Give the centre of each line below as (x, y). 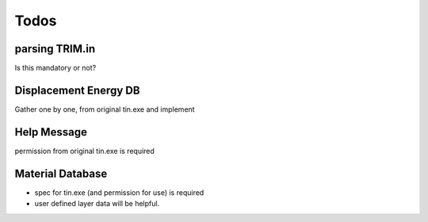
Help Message (51, 132)
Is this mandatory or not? (55, 68)
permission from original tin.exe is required (84, 151)
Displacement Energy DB (77, 90)
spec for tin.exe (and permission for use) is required (119, 192)
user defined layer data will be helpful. (97, 204)
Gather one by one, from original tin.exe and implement (105, 109)
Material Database (61, 173)
